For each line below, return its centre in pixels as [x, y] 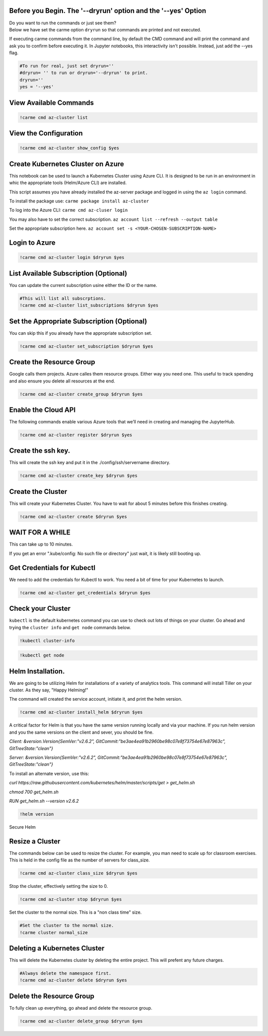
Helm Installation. [37, 671]
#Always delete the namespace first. [66, 973]
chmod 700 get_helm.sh [34, 792]
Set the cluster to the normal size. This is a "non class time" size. [75, 912]
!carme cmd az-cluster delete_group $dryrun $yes [81, 1021]
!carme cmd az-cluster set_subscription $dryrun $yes [86, 346]
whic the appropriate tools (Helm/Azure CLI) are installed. [68, 183]
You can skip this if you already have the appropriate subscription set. [81, 333]
